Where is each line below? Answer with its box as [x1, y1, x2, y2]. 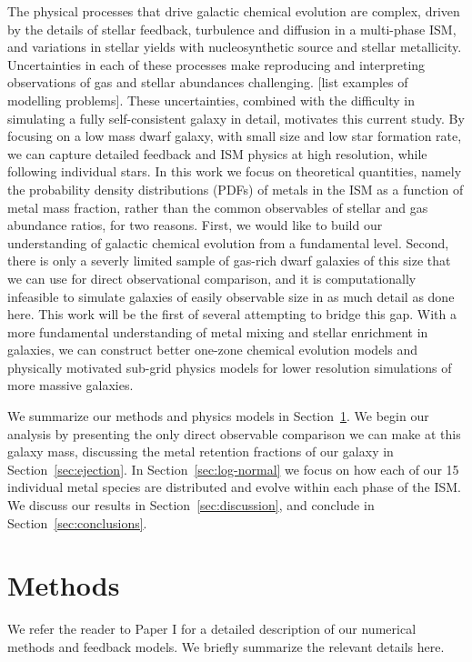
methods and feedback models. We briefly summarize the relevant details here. [7, 637, 445, 656]
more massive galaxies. [7, 376, 134, 395]
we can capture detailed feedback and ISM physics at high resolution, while [7, 144, 427, 163]
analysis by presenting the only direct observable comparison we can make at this [7, 424, 461, 443]
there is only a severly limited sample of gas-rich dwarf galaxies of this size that [7, 251, 451, 270]
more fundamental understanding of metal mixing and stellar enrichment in [7, 322, 428, 341]
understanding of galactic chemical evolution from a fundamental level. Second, [7, 233, 449, 252]
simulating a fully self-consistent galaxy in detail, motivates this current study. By [7, 108, 465, 127]
